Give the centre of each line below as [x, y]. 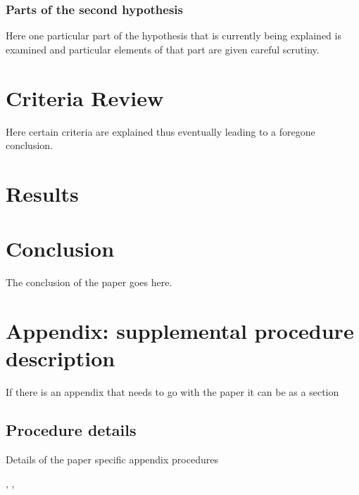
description [61, 358]
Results [42, 193]
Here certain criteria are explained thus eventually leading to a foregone [160, 131]
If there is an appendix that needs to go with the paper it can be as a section [172, 392]
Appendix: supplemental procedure [180, 330]
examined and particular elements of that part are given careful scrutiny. [163, 49]
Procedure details [71, 430]
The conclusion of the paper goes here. [89, 282]
